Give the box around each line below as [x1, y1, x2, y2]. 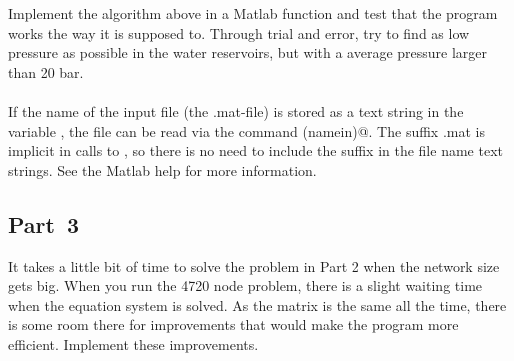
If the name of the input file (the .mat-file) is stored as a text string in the [8, 100, 464, 121]
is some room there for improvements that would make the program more [8, 314, 459, 335]
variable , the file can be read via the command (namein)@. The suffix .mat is [8, 120, 485, 141]
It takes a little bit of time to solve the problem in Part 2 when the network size [8, 255, 500, 276]
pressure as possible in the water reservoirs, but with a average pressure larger [8, 42, 488, 63]
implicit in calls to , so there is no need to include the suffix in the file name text [8, 140, 503, 161]
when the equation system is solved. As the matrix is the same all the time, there [8, 294, 507, 315]
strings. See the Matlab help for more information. [8, 159, 317, 180]
